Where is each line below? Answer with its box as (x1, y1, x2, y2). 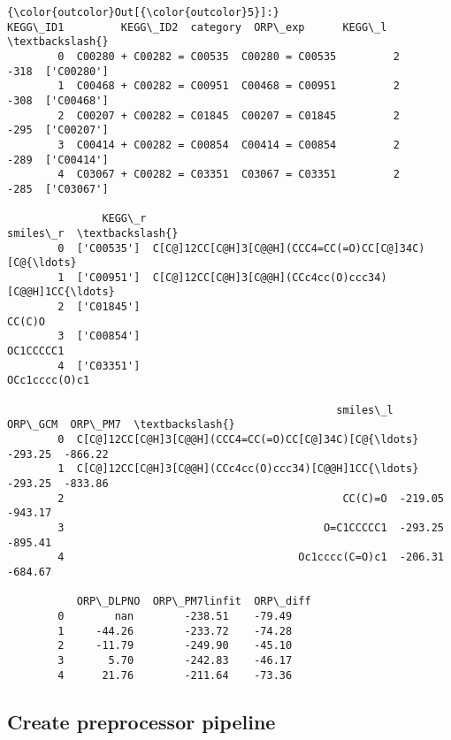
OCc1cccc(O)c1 (7, 374, 90, 387)
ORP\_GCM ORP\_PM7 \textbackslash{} (7, 418, 235, 431)
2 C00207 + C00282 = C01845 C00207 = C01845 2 (57, 109, 400, 122)
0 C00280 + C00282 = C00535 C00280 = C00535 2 (57, 50, 400, 63)
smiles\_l (336, 403, 394, 416)
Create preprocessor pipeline (7, 707, 276, 735)
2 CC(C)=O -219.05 (57, 492, 444, 505)
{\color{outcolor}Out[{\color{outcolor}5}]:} (7, 6, 279, 19)
